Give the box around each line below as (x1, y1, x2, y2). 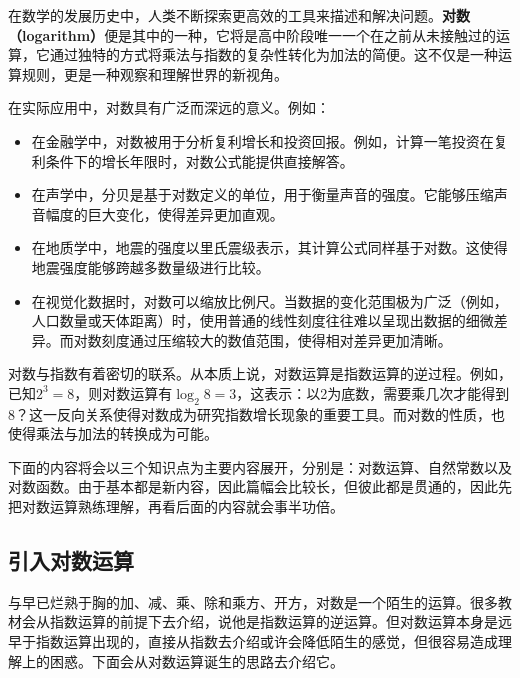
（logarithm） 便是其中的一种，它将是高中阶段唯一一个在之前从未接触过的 (8, 24, 497, 45)
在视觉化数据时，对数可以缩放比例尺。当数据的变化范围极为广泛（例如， (31, 290, 508, 311)
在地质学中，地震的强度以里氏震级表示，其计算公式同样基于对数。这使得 (31, 237, 508, 258)
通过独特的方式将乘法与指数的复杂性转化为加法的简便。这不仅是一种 (49, 44, 498, 65)
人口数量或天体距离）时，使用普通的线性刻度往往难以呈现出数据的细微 (31, 310, 494, 331)
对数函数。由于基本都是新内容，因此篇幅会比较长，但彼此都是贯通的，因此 (8, 476, 498, 497)
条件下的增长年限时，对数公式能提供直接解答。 (45, 150, 354, 171)
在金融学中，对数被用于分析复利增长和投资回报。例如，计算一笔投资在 (31, 130, 494, 151)
